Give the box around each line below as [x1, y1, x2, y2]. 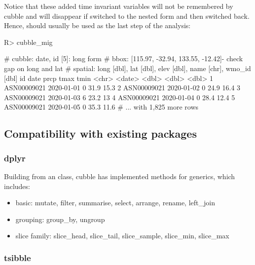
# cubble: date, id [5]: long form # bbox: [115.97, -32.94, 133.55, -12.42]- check [4, 53, 243, 64]
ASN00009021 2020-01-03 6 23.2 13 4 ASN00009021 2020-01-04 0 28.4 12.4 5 [4, 92, 235, 102]
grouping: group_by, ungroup [15, 214, 105, 224]
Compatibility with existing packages [4, 126, 197, 141]
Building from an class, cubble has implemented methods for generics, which [4, 171, 235, 181]
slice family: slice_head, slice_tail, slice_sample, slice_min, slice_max [15, 230, 229, 241]
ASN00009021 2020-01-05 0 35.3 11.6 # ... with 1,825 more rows [4, 102, 199, 112]
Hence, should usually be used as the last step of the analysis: [4, 20, 191, 31]
